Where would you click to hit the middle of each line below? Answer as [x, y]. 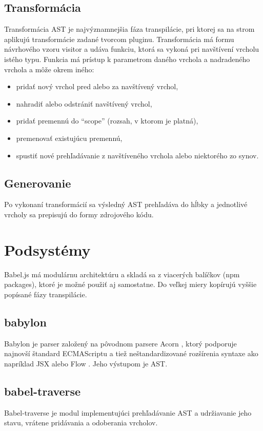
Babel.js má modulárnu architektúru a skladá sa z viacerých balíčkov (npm [122, 274]
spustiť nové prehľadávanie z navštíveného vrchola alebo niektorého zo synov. [137, 155]
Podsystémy [47, 249]
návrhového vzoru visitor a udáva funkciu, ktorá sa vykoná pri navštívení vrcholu [132, 49]
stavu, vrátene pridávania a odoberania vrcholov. [81, 423]
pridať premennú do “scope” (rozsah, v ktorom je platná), [107, 121]
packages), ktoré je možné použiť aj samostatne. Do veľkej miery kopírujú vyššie [130, 284]
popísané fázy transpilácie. [46, 294]
